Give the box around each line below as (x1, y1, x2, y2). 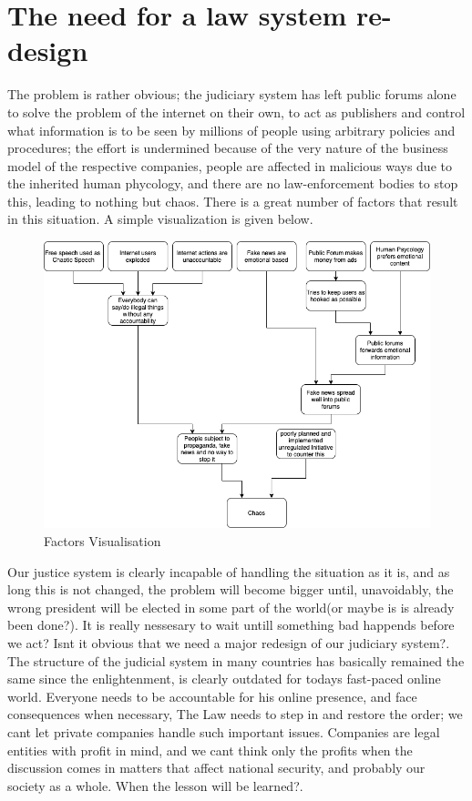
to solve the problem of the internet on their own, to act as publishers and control (7, 102, 466, 121)
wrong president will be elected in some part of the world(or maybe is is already (7, 597, 455, 616)
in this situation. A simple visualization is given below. (7, 209, 313, 228)
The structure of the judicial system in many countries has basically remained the (7, 651, 465, 670)
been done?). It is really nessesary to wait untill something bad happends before (7, 615, 455, 634)
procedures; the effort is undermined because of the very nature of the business (7, 138, 448, 157)
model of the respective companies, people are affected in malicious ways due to (7, 156, 452, 175)
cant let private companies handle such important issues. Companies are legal (7, 723, 440, 741)
